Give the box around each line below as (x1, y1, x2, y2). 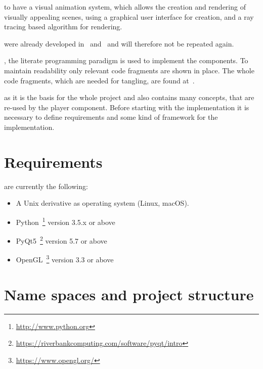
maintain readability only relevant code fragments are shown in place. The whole (4, 65, 254, 75)
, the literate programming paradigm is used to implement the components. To (4, 55, 248, 66)
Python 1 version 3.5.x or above (16, 215, 115, 227)
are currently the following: (4, 180, 88, 191)
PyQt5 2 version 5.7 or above (16, 234, 107, 246)
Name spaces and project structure (4, 284, 254, 304)
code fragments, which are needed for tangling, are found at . (4, 75, 195, 85)
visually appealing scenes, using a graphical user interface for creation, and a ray (4, 11, 254, 22)
